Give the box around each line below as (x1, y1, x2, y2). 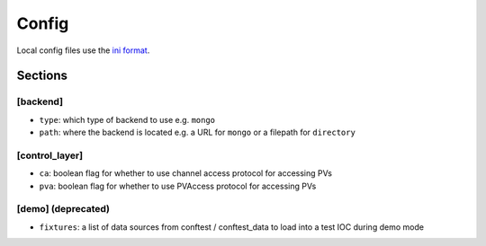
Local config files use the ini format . (16, 45, 150, 56)
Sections (16, 68, 67, 83)
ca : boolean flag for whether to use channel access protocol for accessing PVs (39, 168, 333, 179)
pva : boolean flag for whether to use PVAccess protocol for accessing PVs (39, 180, 317, 191)
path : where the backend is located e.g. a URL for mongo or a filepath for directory (39, 127, 355, 138)
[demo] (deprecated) (16, 203, 111, 215)
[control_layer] (16, 149, 84, 162)
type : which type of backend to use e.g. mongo (39, 114, 216, 125)
